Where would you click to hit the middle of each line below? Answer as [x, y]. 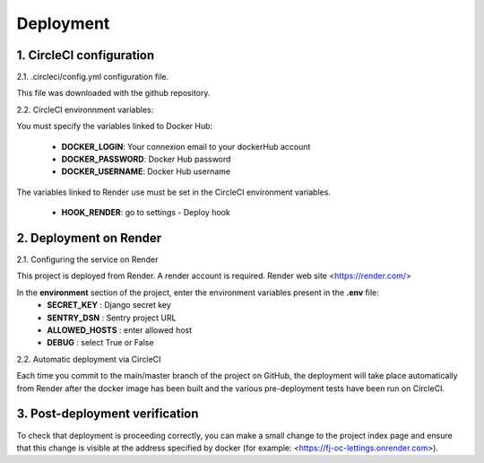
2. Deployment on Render [89, 238]
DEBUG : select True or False [100, 343]
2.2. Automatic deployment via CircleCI [89, 359]
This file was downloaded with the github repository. [113, 93]
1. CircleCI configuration [86, 55]
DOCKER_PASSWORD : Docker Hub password [146, 159]
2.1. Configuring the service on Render [87, 259]
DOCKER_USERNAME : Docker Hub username [146, 171]
